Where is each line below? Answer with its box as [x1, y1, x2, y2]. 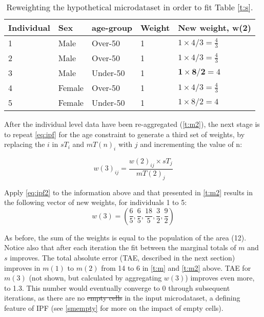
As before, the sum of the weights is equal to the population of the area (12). [4, 232, 247, 243]
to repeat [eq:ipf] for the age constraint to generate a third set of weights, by [4, 128, 245, 139]
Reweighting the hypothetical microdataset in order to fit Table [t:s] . [6, 1, 253, 13]
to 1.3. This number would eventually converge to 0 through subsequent [4, 282, 230, 293]
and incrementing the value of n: [140, 139, 242, 150]
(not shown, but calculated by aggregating [29, 272, 162, 283]
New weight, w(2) [178, 22, 251, 33]
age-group [91, 22, 133, 33]
